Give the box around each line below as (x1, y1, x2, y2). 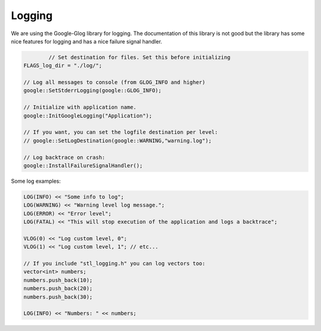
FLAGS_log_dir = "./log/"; (23, 63, 102, 69)
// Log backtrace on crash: (23, 154, 105, 161)
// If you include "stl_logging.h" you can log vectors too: (23, 260, 206, 267)
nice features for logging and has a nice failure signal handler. (11, 38, 163, 45)
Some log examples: (11, 177, 61, 185)
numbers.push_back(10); (23, 277, 93, 283)
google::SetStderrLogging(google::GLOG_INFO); (23, 87, 162, 94)
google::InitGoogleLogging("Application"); (23, 112, 153, 119)
